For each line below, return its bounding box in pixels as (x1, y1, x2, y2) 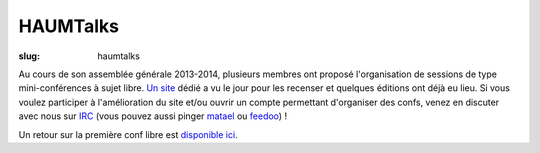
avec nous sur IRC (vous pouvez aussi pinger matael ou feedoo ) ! (18, 110, 288, 122)
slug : (18, 50, 40, 62)
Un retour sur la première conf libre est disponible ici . (18, 128, 239, 140)
